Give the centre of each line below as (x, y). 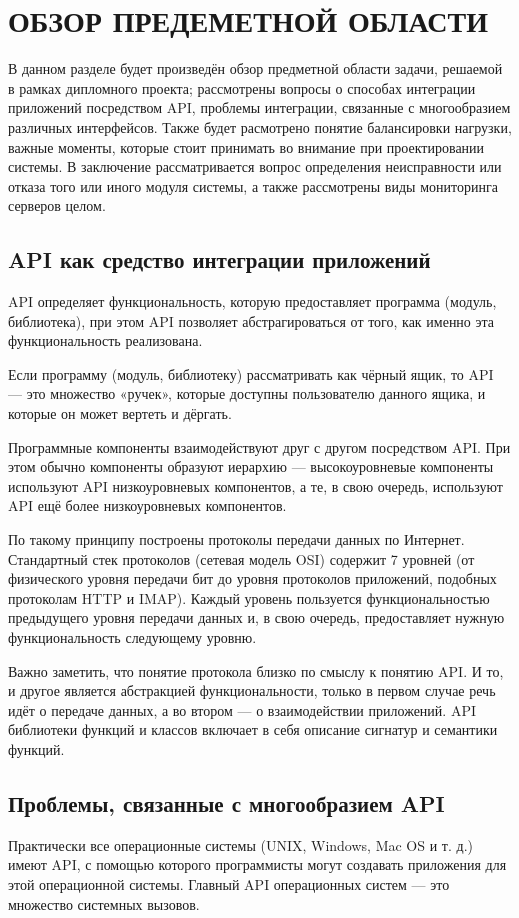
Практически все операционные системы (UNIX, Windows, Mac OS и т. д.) (240, 844)
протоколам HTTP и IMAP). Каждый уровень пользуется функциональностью (249, 597)
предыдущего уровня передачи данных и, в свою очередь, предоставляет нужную (256, 617)
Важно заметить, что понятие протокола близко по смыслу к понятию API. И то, (256, 670)
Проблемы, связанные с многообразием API (226, 802)
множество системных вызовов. (104, 903)
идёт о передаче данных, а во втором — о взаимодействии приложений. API (242, 709)
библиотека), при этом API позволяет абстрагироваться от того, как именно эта (251, 320)
